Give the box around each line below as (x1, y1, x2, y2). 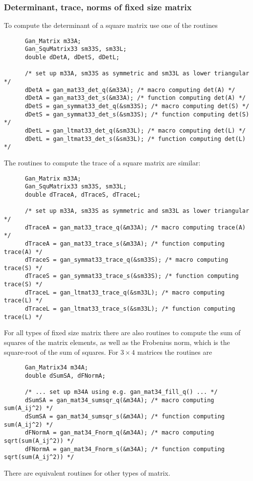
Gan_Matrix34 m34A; (24, 364, 88, 371)
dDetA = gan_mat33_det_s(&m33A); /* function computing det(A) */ (24, 94, 246, 102)
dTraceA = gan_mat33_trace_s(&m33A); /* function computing (24, 240, 225, 247)
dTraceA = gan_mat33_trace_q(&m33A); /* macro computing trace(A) (24, 224, 246, 231)
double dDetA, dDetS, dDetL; (24, 54, 120, 61)
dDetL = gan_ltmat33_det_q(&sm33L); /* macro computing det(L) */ (24, 127, 246, 135)
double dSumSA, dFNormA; (24, 372, 106, 379)
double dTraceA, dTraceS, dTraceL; (24, 191, 141, 198)
